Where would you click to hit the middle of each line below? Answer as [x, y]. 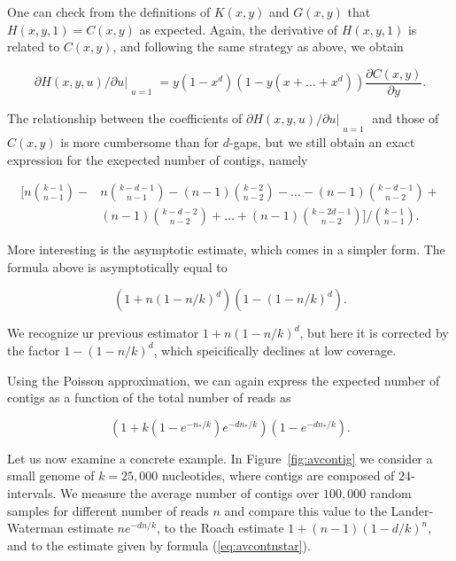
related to [34, 47]
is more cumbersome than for [140, 141]
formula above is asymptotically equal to [117, 266]
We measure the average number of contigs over [190, 492]
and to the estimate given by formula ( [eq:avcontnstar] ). [159, 545]
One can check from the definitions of [109, 12]
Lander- [412, 510]
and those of [406, 117]
